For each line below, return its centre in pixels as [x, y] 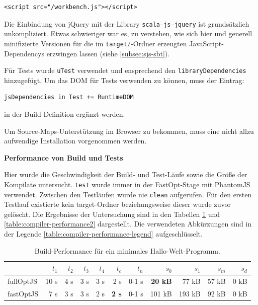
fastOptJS [23, 293]
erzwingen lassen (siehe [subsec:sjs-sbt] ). [108, 53]
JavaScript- [206, 43]
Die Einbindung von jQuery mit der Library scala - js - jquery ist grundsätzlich [127, 23]
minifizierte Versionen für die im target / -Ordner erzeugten [96, 43]
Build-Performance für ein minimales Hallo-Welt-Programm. [127, 250]
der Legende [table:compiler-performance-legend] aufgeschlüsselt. [103, 234]
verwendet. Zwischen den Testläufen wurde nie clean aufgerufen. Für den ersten [128, 194]
